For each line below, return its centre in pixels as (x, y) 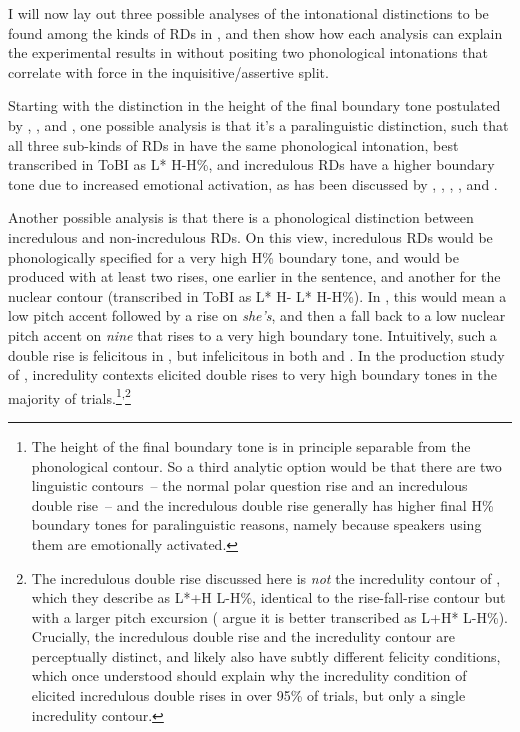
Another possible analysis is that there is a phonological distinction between (241, 217)
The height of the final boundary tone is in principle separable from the (251, 445)
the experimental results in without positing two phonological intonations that (248, 52)
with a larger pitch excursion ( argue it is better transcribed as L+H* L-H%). (269, 616)
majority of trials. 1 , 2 (69, 396)
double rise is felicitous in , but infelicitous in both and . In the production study (256, 354)
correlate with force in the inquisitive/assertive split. (168, 71)
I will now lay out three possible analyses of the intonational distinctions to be (248, 13)
